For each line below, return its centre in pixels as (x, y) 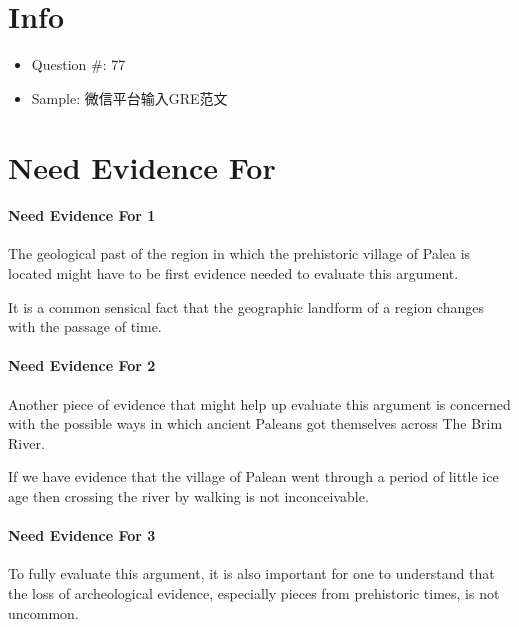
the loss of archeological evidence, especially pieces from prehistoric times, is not (254, 593)
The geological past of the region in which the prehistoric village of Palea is (239, 253)
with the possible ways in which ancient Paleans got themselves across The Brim (255, 423)
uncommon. (43, 612)
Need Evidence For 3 (82, 535)
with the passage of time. (85, 326)
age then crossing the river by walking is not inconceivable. (188, 496)
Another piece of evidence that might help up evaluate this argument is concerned (259, 403)
